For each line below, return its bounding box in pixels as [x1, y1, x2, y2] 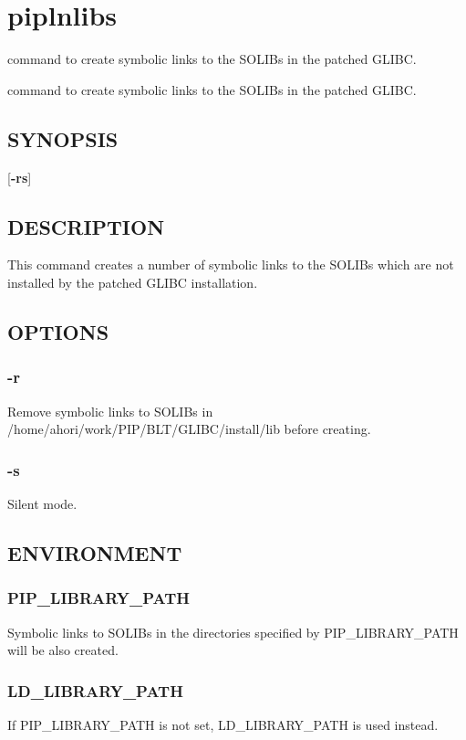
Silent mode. [7, 493, 78, 513]
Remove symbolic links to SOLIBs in [7, 401, 213, 420]
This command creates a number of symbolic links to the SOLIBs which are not [7, 255, 454, 274]
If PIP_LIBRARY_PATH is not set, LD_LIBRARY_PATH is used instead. [7, 714, 439, 734]
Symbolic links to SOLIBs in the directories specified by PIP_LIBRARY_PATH [7, 622, 459, 641]
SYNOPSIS [7, 124, 119, 153]
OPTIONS [7, 317, 109, 345]
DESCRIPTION [7, 212, 165, 240]
